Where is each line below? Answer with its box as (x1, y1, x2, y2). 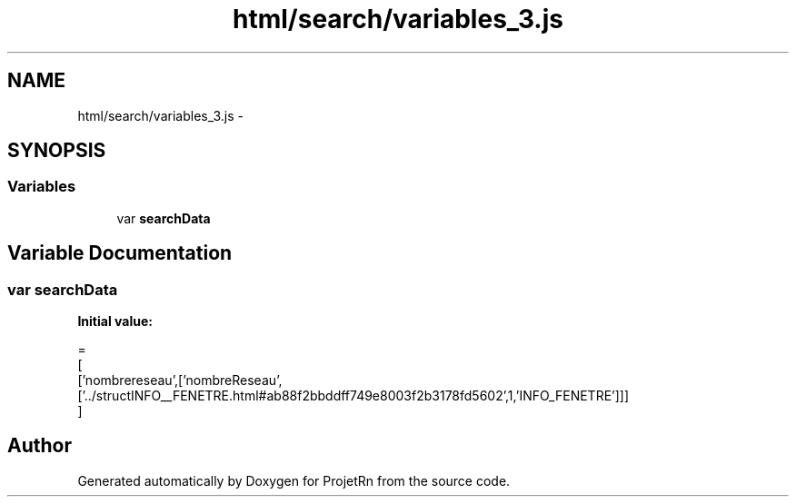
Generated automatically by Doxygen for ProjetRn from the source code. (77, 472, 511, 489)
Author (7, 434, 72, 458)
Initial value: (77, 313, 153, 330)
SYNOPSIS (7, 139, 106, 163)
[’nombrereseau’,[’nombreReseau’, (77, 372, 283, 389)
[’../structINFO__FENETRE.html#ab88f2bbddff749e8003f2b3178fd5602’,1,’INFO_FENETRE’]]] (77, 388, 630, 404)
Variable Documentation (7, 242, 233, 265)
